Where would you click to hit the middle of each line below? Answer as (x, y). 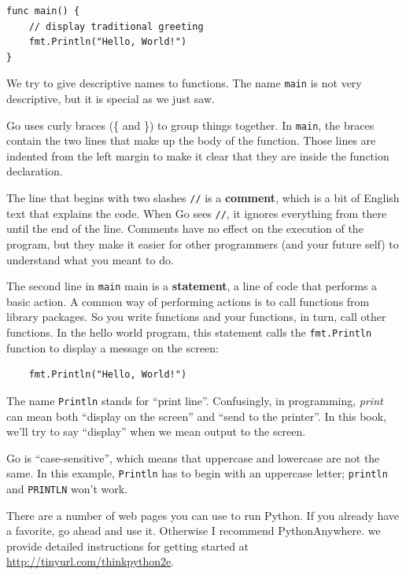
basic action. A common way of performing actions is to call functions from (188, 301)
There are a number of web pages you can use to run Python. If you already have (203, 515)
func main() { (43, 11)
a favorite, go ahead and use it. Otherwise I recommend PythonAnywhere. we (194, 531)
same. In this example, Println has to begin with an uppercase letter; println (197, 473)
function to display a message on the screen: (113, 347)
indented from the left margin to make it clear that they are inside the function (198, 155)
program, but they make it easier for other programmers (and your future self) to (203, 243)
